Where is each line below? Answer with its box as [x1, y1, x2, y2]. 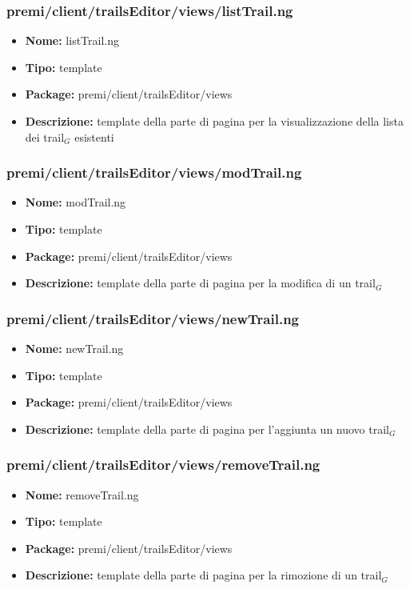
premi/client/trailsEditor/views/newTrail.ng [6, 308, 299, 328]
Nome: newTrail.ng [25, 340, 124, 356]
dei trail [25, 128, 65, 145]
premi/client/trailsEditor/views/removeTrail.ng [6, 455, 320, 475]
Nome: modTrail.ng [25, 194, 126, 210]
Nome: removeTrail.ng [25, 486, 139, 503]
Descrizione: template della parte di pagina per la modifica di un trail [25, 274, 376, 291]
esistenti [74, 128, 114, 145]
